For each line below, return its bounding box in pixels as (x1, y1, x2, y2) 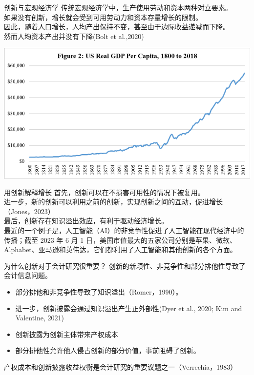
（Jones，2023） (4, 206, 55, 216)
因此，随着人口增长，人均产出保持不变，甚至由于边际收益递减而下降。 (4, 21, 230, 32)
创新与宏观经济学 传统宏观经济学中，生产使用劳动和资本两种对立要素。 (4, 2, 232, 12)
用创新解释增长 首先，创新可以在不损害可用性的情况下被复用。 (4, 187, 205, 197)
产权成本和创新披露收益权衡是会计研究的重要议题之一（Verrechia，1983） (4, 361, 237, 372)
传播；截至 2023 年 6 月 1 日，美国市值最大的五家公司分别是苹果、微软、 (4, 235, 236, 245)
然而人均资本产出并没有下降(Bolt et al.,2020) (4, 31, 144, 41)
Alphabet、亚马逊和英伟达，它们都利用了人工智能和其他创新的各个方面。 (4, 244, 237, 255)
